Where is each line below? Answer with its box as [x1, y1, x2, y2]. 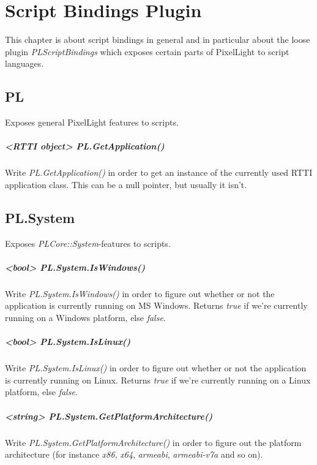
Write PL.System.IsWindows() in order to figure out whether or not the [5, 287, 275, 300]
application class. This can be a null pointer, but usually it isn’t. [5, 178, 247, 191]
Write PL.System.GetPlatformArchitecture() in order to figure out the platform [5, 436, 302, 448]
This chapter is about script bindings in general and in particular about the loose [5, 33, 310, 46]
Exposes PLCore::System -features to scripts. [5, 236, 171, 249]
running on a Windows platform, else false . [5, 311, 166, 323]
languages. [5, 57, 44, 70]
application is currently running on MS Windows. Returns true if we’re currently [5, 299, 308, 312]
